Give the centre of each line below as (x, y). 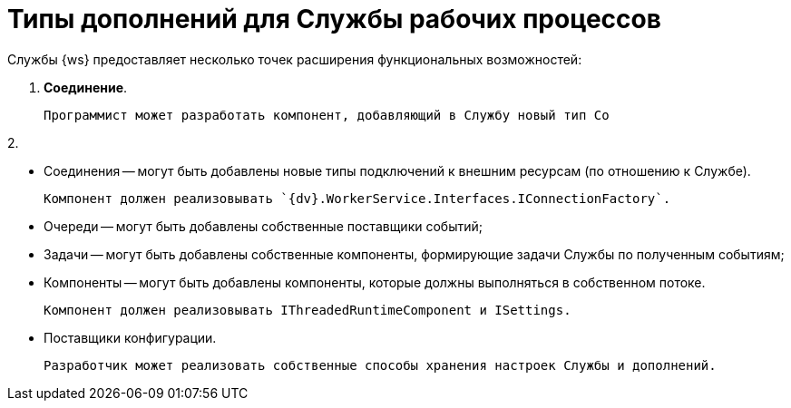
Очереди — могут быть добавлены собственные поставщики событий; (263, 226)
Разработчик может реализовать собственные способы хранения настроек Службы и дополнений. (380, 365)
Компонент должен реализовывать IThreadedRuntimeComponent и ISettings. (308, 310)
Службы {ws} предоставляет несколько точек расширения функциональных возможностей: (295, 59)
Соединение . (86, 87)
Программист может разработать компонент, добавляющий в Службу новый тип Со (327, 115)
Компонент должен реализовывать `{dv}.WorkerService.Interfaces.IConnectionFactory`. (357, 198)
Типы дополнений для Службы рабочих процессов (334, 19)
